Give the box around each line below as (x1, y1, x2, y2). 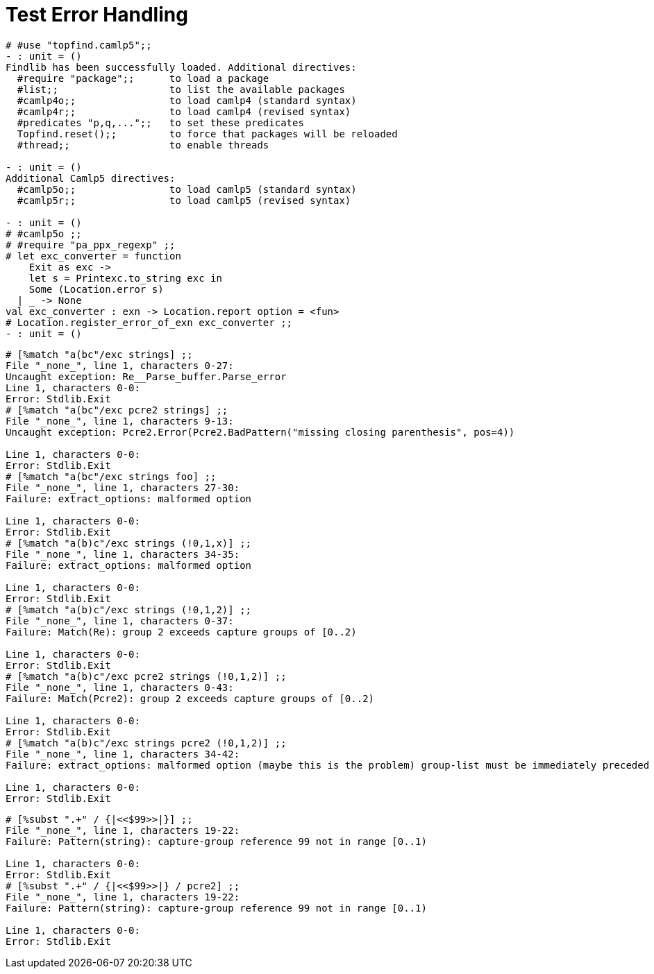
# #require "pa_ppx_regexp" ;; (6, 239, 176, 250)
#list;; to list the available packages (17, 83, 345, 95)
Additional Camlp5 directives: (6, 172, 176, 184)
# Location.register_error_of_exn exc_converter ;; (6, 316, 293, 328)
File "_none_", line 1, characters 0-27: (6, 359, 234, 371)
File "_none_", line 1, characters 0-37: (6, 615, 234, 626)
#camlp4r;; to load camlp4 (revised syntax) (17, 105, 351, 117)
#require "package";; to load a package (17, 72, 269, 84)
